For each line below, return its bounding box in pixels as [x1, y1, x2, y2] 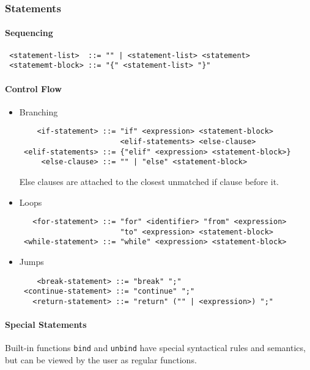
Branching [19, 105, 58, 118]
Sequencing [5, 26, 53, 39]
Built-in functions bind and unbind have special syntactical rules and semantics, [5, 341, 306, 354]
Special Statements [5, 318, 87, 331]
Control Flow [5, 82, 62, 95]
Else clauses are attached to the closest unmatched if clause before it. [19, 175, 279, 187]
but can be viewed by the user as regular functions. [5, 354, 197, 366]
